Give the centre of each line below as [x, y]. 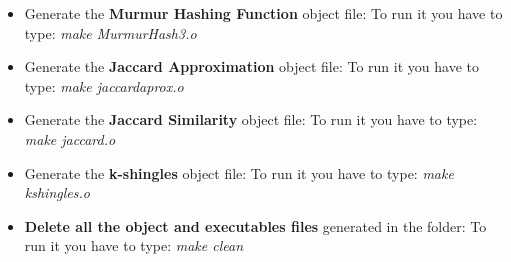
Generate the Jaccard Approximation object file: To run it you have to [251, 66]
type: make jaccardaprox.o [104, 85]
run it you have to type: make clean [134, 245]
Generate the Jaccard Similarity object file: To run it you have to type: [251, 119]
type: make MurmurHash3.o [110, 32]
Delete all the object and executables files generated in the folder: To [255, 225]
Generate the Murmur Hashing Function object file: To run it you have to [263, 13]
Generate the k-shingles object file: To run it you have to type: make [239, 172]
